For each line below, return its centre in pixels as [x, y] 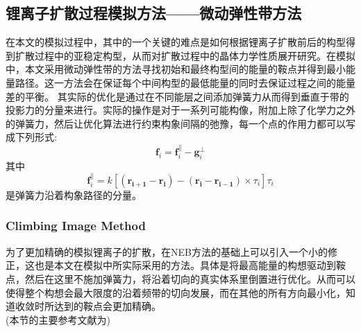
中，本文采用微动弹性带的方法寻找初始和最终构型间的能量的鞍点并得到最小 [176, 69]
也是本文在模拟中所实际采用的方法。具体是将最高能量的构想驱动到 [185, 265]
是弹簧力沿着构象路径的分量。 [74, 194]
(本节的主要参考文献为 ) [58, 319]
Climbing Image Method [76, 226]
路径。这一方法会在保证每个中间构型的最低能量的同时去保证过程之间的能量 [185, 82]
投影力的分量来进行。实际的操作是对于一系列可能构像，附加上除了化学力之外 [180, 110]
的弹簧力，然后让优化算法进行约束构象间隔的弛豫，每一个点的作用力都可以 [176, 123]
